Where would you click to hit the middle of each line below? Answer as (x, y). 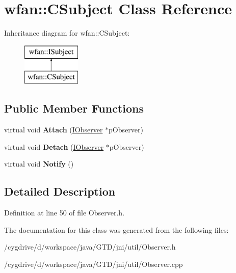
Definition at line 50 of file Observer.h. (64, 213)
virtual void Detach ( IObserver (54, 146)
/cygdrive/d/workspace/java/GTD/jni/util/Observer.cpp (94, 264)
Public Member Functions (74, 108)
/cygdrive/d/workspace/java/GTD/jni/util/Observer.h (90, 247)
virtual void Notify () (39, 164)
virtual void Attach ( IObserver (54, 130)
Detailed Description (60, 191)
